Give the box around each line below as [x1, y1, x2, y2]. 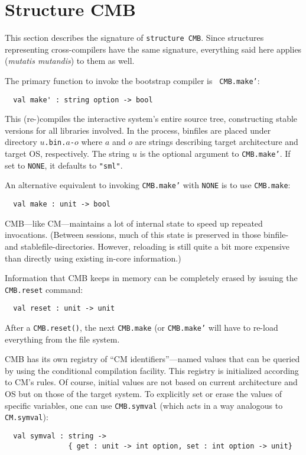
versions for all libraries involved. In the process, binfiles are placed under [5, 124, 271, 136]
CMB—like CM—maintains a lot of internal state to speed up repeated [5, 217, 263, 229]
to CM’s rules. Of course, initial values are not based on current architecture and [5, 376, 298, 388]
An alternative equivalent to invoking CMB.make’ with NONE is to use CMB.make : [5, 179, 291, 191]
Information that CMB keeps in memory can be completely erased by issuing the [5, 272, 298, 284]
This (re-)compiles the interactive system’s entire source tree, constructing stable [5, 112, 298, 125]
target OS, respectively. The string [5, 147, 130, 160]
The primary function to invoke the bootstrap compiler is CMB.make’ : [5, 74, 260, 86]
